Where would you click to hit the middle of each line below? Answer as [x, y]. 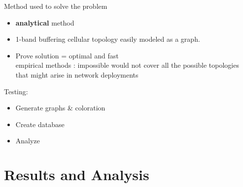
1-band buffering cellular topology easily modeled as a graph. [108, 39]
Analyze [28, 141]
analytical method [45, 22]
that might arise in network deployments [77, 74]
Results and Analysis [77, 174]
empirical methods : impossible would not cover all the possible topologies [127, 65]
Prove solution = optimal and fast [67, 55]
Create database [40, 124]
